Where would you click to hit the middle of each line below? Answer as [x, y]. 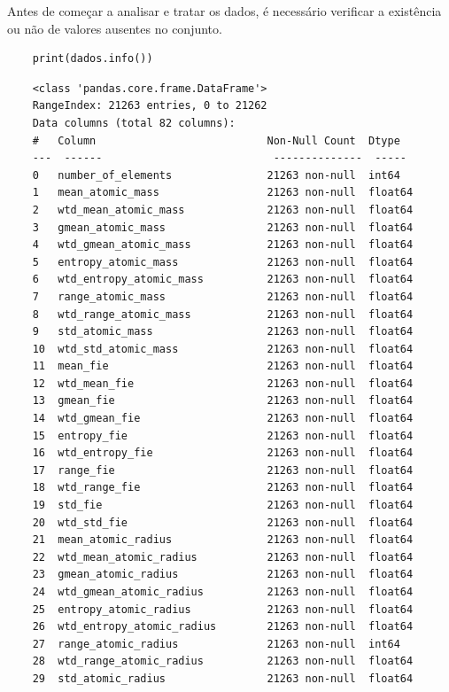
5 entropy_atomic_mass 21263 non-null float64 [223, 262]
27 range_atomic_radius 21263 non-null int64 [216, 644]
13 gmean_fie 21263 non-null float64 [223, 401]
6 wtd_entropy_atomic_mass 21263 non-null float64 [223, 280]
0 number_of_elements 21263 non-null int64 [216, 175]
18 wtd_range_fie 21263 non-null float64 [223, 488]
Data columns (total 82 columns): [134, 123]
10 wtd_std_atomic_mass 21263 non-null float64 [223, 349]
